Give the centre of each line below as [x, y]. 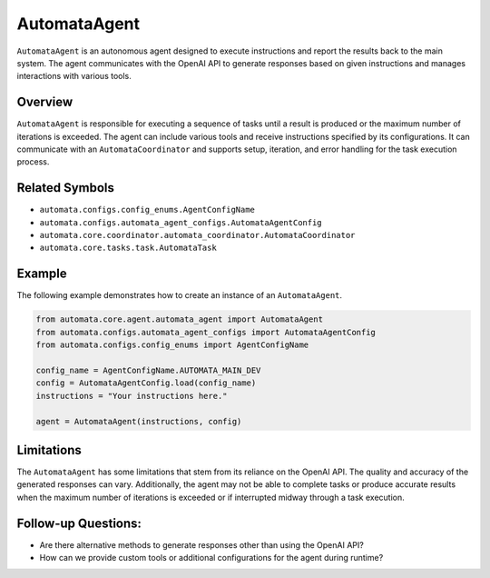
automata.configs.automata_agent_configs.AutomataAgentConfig [181, 222]
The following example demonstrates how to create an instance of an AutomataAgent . [180, 295]
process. [33, 162]
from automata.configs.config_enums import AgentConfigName [172, 345]
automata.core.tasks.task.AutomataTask [128, 248]
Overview [45, 102]
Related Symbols [66, 188]
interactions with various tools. [74, 76]
